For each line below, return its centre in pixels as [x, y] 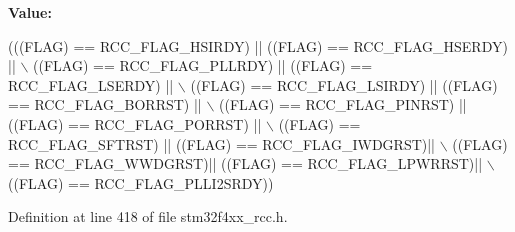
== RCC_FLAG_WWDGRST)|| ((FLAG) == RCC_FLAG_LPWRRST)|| [245, 163]
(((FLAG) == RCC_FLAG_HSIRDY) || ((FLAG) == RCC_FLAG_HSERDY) [258, 45]
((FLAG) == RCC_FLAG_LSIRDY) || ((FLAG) [344, 84]
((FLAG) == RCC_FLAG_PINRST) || [343, 104]
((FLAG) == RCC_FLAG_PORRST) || [135, 123]
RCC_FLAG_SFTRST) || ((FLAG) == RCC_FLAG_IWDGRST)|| [222, 143]
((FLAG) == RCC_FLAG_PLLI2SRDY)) [141, 182]
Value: [30, 12]
